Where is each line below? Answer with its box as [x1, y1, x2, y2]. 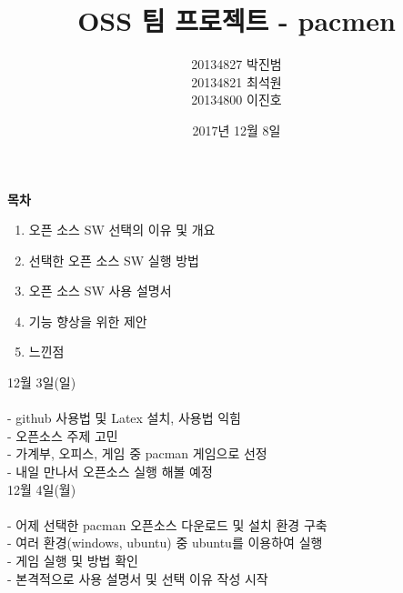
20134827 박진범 [191, 55, 282, 74]
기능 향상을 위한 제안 [28, 311, 147, 330]
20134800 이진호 [191, 90, 282, 109]
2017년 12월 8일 [192, 120, 281, 139]
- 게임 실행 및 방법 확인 [7, 551, 138, 569]
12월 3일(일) [7, 373, 76, 392]
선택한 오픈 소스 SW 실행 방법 [28, 250, 199, 269]
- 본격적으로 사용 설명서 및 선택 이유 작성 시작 [7, 568, 268, 588]
